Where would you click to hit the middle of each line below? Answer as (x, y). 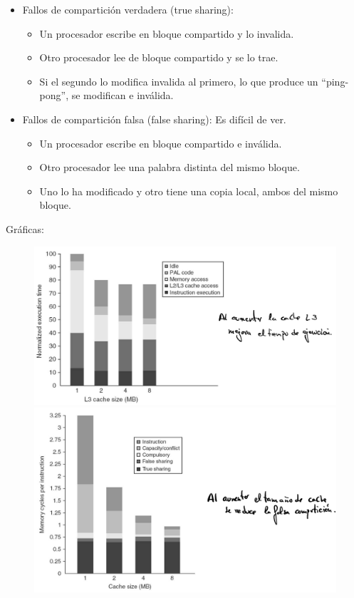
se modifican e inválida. (123, 95)
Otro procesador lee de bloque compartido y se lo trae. (159, 57)
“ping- (335, 81)
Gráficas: (25, 228)
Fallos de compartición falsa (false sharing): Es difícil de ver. (154, 119)
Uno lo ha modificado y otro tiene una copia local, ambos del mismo (189, 191)
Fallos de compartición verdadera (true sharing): (128, 9)
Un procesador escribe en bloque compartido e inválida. (161, 143)
